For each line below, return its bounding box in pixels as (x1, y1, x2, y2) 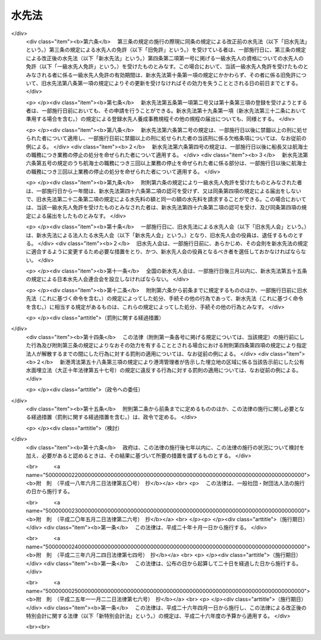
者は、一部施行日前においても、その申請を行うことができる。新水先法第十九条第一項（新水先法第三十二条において (26, 107, 306, 114)
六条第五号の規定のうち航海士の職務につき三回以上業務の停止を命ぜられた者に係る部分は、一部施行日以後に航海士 (26, 159, 307, 167)
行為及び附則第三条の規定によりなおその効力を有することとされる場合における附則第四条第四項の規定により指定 (30, 342, 307, 349)
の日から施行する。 (26, 488, 73, 495)
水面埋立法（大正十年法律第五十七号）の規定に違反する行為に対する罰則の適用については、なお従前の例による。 (26, 366, 301, 374)
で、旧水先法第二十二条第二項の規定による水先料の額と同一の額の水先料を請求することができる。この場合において (26, 195, 307, 202)
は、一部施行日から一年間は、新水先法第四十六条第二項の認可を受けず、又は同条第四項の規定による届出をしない (26, 187, 301, 194)
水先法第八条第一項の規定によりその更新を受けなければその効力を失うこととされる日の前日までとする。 (46, 79, 301, 86)
